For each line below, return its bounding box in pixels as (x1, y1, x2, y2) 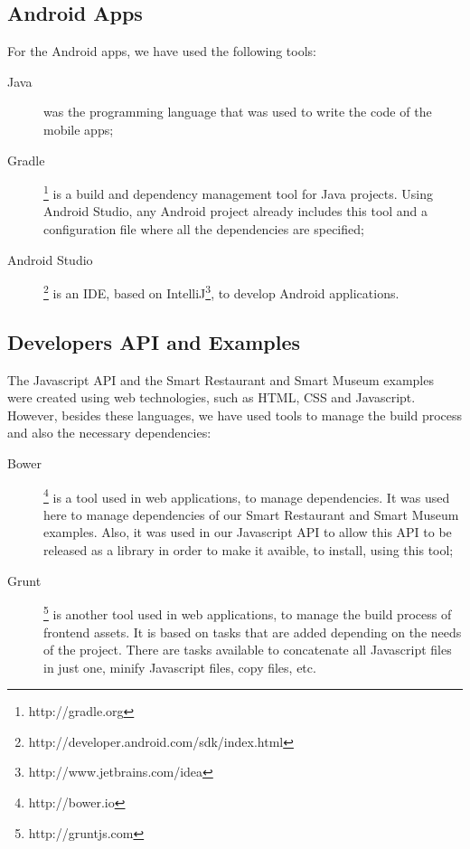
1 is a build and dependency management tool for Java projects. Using (43, 182, 434, 203)
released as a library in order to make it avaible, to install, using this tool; (43, 541, 454, 560)
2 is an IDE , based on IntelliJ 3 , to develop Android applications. (43, 281, 399, 302)
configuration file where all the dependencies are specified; (43, 220, 364, 239)
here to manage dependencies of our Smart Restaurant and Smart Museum (43, 505, 459, 524)
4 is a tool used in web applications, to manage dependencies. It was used (43, 485, 450, 506)
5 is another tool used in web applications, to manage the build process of (43, 602, 452, 623)
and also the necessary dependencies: (7, 423, 211, 442)
